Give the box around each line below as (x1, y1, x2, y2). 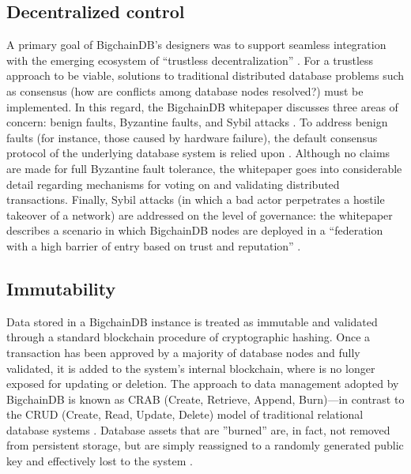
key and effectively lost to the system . (6, 453, 193, 469)
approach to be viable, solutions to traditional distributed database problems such (6, 67, 405, 84)
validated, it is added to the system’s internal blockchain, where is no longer (6, 359, 375, 376)
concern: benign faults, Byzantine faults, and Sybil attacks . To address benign (6, 114, 388, 130)
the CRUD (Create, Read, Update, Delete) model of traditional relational (6, 406, 364, 423)
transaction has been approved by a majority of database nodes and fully (6, 344, 360, 360)
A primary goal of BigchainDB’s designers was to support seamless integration (6, 36, 386, 53)
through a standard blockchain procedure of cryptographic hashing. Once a (6, 329, 371, 345)
